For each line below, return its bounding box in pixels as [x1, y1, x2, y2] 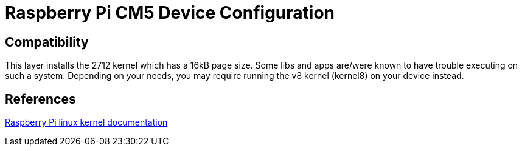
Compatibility [5, 34, 89, 50]
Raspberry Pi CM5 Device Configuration [5, 2, 335, 23]
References [5, 91, 76, 107]
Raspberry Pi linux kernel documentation [5, 117, 168, 128]
